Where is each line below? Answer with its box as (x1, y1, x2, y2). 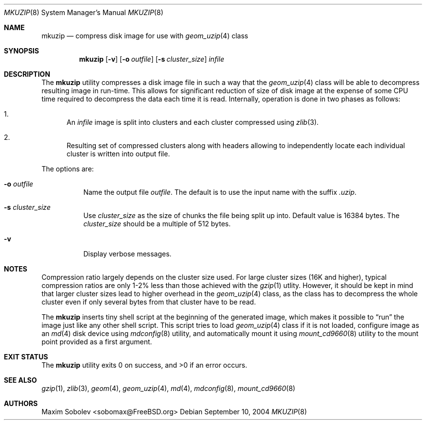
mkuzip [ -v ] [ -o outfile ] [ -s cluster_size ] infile (79, 55, 224, 63)
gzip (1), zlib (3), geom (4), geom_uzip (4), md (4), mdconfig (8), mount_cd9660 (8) (41, 384, 296, 392)
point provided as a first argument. (41, 338, 152, 346)
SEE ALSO (4, 376, 37, 384)
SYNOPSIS (4, 47, 39, 55)
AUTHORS (4, 399, 38, 407)
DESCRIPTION (4, 70, 51, 78)
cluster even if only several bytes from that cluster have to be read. (41, 298, 256, 306)
